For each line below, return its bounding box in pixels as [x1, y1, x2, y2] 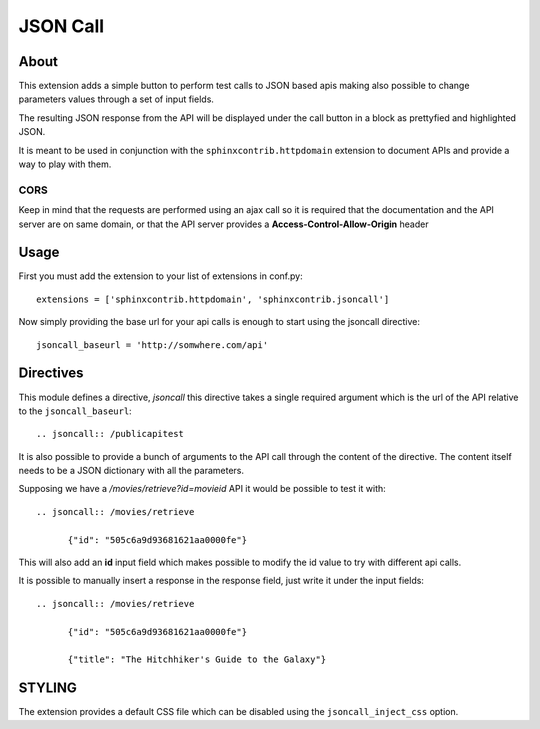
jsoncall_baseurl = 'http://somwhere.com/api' [36, 339, 269, 350]
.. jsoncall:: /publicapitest [36, 428, 185, 440]
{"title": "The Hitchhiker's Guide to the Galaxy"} [67, 654, 327, 665]
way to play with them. [18, 158, 112, 170]
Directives [18, 365, 84, 382]
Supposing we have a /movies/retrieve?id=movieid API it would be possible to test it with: [18, 483, 387, 495]
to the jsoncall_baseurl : [18, 405, 132, 417]
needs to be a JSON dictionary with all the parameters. [18, 465, 245, 477]
